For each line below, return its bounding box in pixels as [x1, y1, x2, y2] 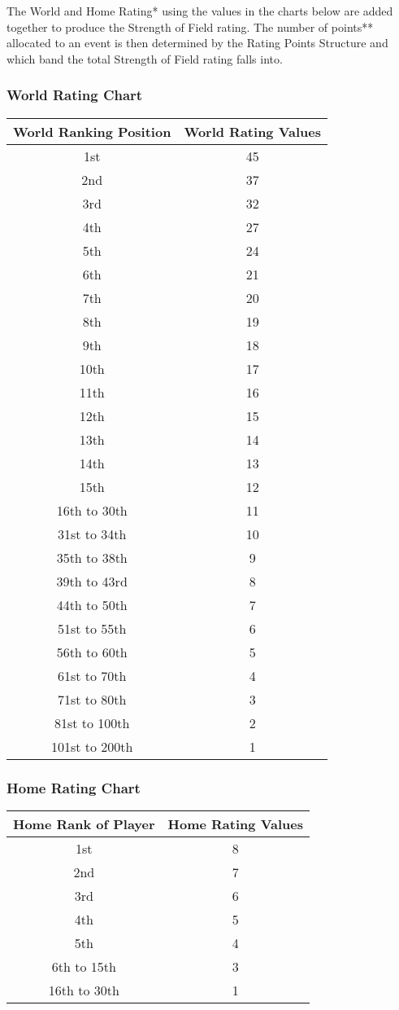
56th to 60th [56, 642, 128, 661]
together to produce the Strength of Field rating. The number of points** [7, 18, 374, 35]
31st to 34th [57, 524, 127, 543]
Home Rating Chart [7, 777, 141, 797]
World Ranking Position [13, 121, 171, 141]
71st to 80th [57, 689, 127, 709]
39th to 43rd [56, 571, 128, 591]
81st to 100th [54, 713, 130, 732]
